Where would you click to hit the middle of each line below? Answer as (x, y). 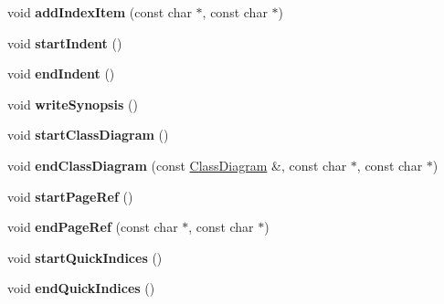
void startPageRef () (70, 196)
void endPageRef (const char (93, 227)
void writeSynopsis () (73, 104)
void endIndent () (61, 73)
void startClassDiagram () (88, 135)
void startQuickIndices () (85, 257)
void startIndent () (65, 42)
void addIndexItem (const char (100, 12)
